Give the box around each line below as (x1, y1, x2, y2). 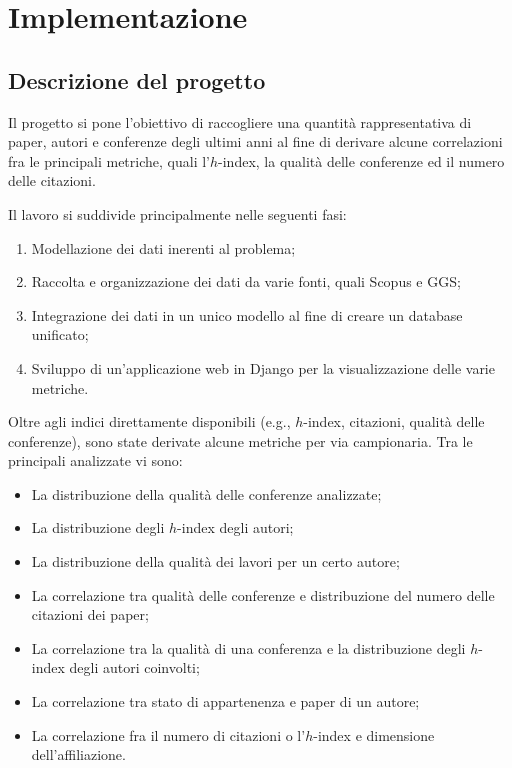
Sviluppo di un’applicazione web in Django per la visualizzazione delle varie (31, 357, 495, 378)
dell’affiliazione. (31, 744, 126, 765)
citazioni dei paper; (31, 604, 149, 625)
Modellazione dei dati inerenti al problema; (31, 237, 296, 258)
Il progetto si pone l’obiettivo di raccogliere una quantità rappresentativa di (8, 111, 472, 132)
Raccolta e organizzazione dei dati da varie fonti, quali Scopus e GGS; (31, 271, 461, 292)
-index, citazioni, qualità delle (303, 411, 485, 432)
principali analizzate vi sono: (8, 450, 183, 471)
